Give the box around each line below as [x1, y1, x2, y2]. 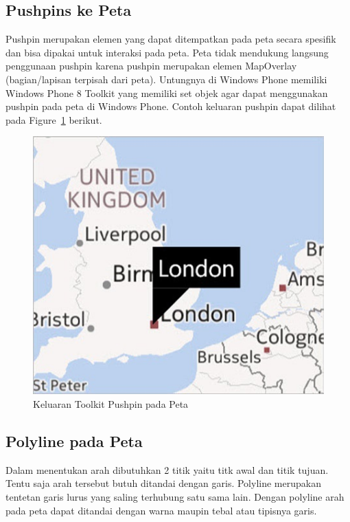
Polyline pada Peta [5, 430, 143, 451]
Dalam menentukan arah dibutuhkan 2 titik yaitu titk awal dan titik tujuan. [5, 462, 329, 477]
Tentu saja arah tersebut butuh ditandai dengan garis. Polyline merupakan [5, 476, 321, 490]
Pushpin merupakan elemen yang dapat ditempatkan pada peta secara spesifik [5, 32, 336, 46]
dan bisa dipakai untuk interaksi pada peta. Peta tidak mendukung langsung [5, 45, 329, 59]
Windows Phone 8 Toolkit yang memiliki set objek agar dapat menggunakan [5, 85, 328, 100]
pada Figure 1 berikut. [5, 112, 102, 127]
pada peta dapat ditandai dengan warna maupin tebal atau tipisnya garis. [5, 503, 317, 517]
